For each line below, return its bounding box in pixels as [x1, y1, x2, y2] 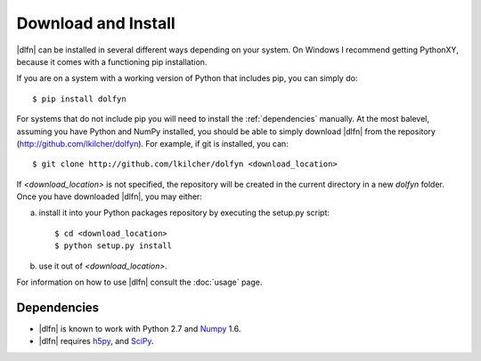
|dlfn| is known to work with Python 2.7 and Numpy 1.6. [38, 323, 241, 333]
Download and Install [16, 13, 175, 33]
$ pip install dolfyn [32, 93, 126, 104]
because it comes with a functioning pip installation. [16, 56, 208, 67]
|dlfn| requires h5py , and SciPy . [38, 336, 155, 347]
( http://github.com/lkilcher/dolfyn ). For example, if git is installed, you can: [16, 138, 289, 148]
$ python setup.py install [54, 241, 173, 251]
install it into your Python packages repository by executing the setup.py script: [38, 207, 330, 218]
